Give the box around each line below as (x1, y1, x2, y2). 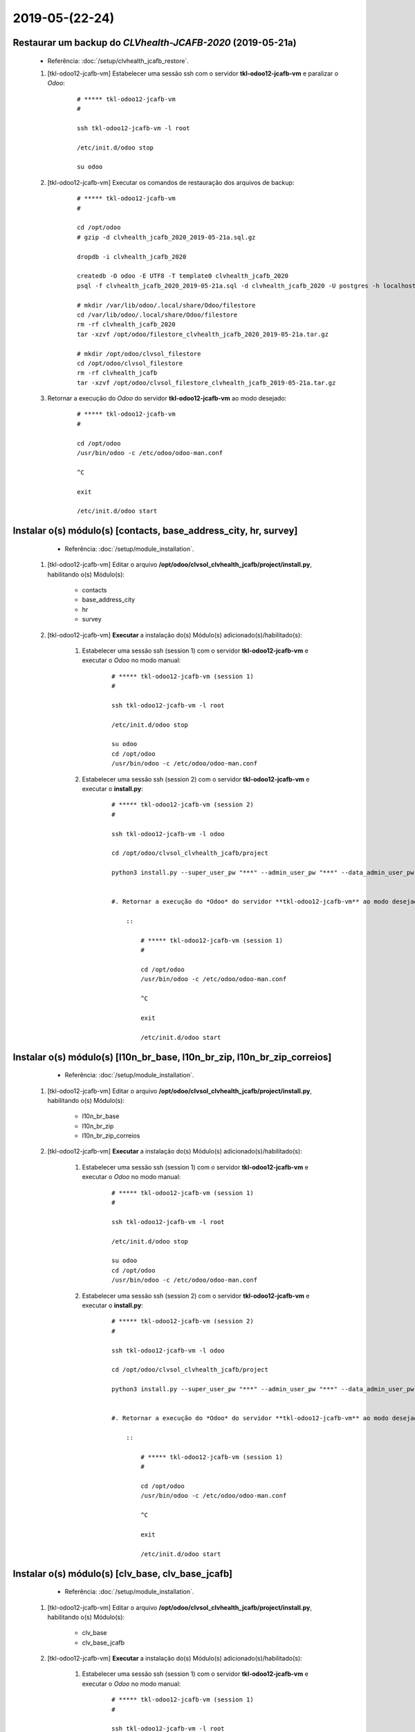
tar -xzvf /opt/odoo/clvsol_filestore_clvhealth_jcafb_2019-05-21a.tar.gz (77, 378, 336, 387)
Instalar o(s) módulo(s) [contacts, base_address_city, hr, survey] (12, 525, 298, 537)
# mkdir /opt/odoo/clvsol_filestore (77, 350, 201, 357)
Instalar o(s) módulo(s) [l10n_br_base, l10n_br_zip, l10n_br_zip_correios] (12, 1051, 332, 1063)
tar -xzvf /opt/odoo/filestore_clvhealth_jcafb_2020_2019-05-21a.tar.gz (77, 330, 329, 338)
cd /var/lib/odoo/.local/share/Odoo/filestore (77, 310, 238, 319)
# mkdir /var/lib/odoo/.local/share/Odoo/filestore (77, 301, 256, 309)
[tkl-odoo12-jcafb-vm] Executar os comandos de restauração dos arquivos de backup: (47, 178, 295, 186)
